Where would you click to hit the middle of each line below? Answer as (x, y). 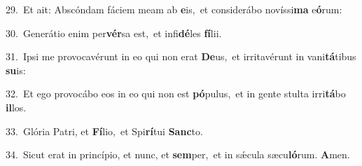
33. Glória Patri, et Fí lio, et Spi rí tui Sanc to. (104, 131)
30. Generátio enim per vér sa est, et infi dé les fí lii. (114, 33)
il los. (16, 107)
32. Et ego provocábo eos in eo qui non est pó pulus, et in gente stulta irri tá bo (176, 94)
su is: (16, 70)
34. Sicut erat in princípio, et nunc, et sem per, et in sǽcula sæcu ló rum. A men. (178, 154)
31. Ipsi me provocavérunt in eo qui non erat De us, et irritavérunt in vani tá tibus (181, 56)
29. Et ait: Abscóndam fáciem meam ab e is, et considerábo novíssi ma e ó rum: (174, 9)
